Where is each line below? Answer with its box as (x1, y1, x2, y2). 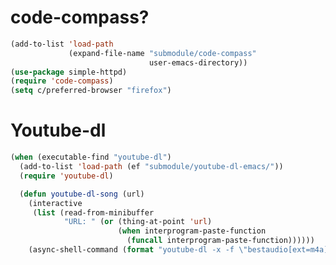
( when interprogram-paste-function (117, 226, 267, 236)
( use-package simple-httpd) (10, 67, 128, 77)
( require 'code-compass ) (10, 76, 114, 86)
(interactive (28, 198, 83, 208)
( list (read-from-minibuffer (32, 207, 155, 218)
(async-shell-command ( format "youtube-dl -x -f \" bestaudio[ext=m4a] (28, 245, 329, 255)
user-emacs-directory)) (148, 57, 248, 68)
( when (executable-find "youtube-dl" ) (10, 152, 172, 163)
